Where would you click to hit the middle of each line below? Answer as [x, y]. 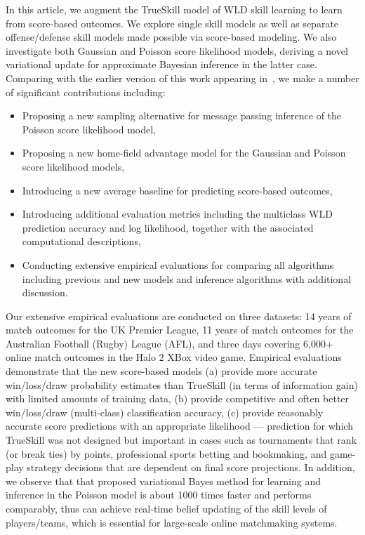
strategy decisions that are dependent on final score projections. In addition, [191, 467]
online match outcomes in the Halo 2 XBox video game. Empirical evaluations [174, 357]
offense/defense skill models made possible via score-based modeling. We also [171, 37]
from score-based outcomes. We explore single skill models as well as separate [172, 23]
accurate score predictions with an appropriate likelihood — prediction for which [180, 426]
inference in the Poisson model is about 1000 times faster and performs [159, 495]
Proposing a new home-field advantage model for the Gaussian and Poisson [184, 153]
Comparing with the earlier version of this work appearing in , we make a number [182, 78]
